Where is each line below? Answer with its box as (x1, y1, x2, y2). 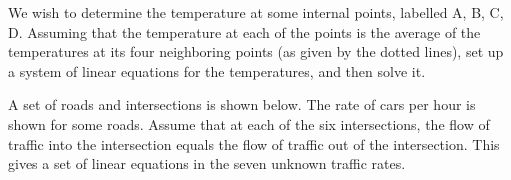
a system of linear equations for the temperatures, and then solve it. (8, 60, 426, 81)
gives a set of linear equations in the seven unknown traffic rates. (8, 153, 406, 174)
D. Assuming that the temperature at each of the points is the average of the (8, 21, 481, 42)
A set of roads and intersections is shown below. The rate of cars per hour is (8, 94, 476, 115)
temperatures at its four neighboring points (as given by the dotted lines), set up (8, 41, 504, 62)
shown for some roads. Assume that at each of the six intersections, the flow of (8, 113, 490, 134)
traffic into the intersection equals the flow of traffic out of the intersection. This (8, 133, 500, 154)
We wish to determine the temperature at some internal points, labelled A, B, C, (8, 2, 504, 22)
